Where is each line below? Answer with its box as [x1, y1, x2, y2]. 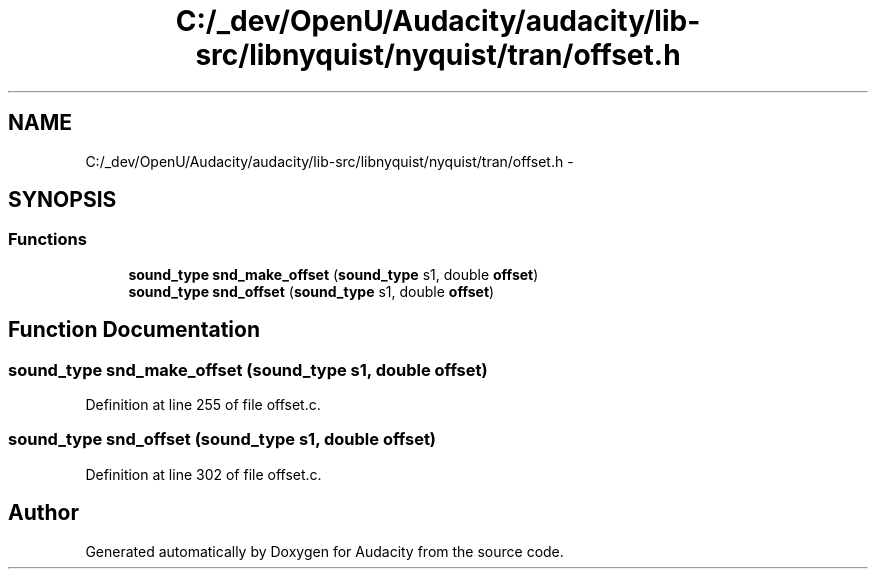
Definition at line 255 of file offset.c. [85, 396, 321, 414]
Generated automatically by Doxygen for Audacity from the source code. [85, 542, 564, 560]
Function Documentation [8, 317, 260, 343]
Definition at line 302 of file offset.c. [85, 465, 322, 483]
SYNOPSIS [8, 187, 117, 213]
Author [8, 500, 79, 526]
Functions [8, 229, 87, 250]
